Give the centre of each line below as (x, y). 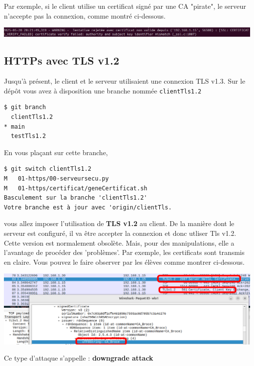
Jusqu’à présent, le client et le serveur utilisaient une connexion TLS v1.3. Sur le (125, 81)
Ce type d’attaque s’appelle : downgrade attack (79, 358)
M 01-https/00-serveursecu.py (56, 178)
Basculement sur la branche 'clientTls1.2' (76, 198)
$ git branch (25, 107)
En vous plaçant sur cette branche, (56, 152)
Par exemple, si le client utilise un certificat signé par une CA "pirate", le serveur (125, 6)
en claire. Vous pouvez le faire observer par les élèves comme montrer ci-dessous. (124, 262)
